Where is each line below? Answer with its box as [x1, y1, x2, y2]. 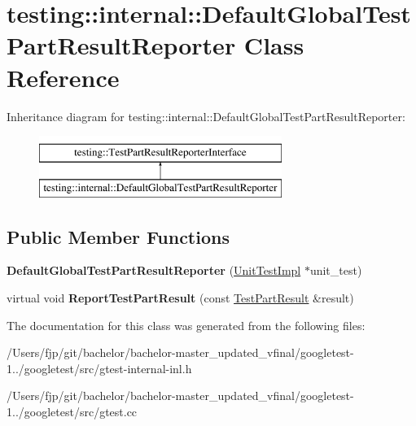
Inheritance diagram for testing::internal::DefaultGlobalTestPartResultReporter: [7, 107, 405, 124]
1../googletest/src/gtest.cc [7, 403, 138, 420]
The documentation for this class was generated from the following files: [7, 316, 366, 333]
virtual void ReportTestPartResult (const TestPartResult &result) [7, 289, 354, 306]
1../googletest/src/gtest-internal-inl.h [7, 359, 192, 376]
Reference [7, 60, 120, 93]
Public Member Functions [7, 224, 230, 249]
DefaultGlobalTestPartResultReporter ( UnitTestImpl [7, 262, 301, 279]
